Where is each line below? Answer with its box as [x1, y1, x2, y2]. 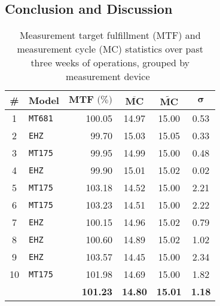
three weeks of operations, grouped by [30, 56, 190, 70]
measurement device [65, 69, 150, 84]
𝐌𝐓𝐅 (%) [68, 94, 112, 105]
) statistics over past [118, 42, 204, 56]
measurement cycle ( [17, 42, 103, 56]
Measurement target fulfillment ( [19, 28, 157, 42]
